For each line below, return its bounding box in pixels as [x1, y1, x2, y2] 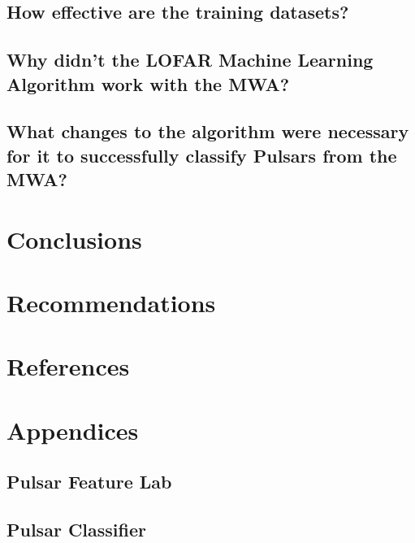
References [6, 350, 130, 383]
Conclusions [6, 222, 142, 255]
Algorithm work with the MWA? [6, 71, 290, 96]
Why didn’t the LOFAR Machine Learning [6, 47, 374, 72]
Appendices [6, 413, 139, 446]
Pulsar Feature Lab [6, 469, 172, 494]
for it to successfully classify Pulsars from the [6, 142, 397, 167]
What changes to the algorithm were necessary [6, 119, 409, 144]
